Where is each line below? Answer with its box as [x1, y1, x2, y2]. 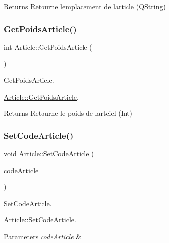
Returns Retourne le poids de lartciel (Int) [4, 108, 133, 118]
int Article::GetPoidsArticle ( [4, 41, 92, 52]
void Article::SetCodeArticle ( [4, 148, 94, 158]
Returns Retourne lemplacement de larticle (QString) [4, 1, 166, 11]
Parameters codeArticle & [4, 231, 82, 241]
